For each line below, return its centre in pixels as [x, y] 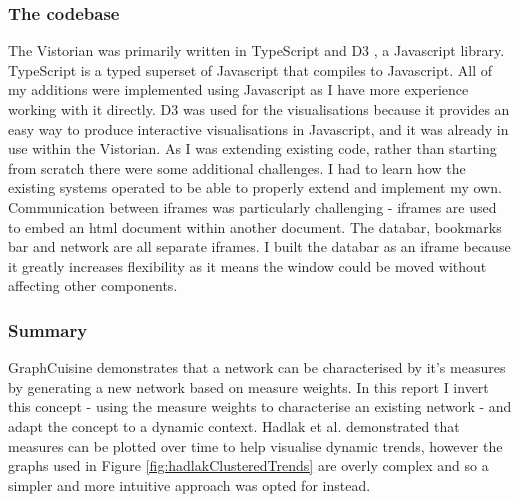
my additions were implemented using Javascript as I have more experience [238, 89]
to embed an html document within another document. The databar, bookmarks [255, 226]
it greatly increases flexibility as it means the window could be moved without [247, 265]
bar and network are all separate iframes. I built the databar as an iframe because [259, 246]
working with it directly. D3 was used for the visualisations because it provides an [259, 109]
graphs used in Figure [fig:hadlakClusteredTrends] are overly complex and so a [248, 465]
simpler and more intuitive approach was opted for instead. [189, 484]
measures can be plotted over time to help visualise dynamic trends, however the [255, 445]
